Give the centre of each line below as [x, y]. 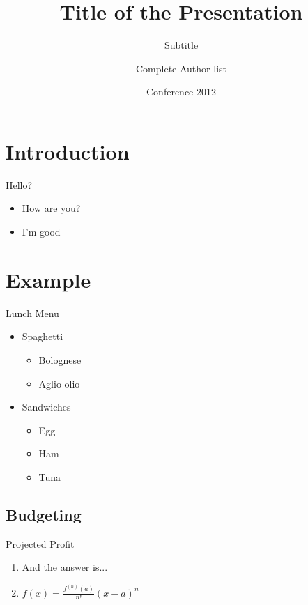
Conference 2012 [181, 92]
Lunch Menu [32, 313]
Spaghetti [43, 336]
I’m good [41, 232]
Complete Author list [181, 68]
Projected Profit [40, 543]
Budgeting [44, 514]
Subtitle [181, 45]
